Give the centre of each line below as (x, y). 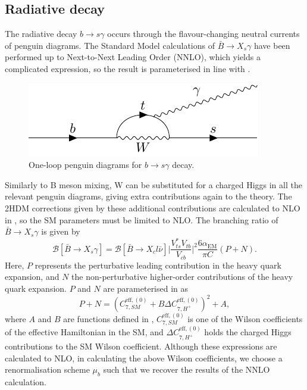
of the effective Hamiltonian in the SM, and (84, 332)
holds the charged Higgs (248, 332)
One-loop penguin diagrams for (85, 165)
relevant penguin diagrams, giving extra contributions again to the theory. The (148, 196)
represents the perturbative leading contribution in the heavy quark (158, 265)
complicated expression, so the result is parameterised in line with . (128, 68)
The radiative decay (41, 34)
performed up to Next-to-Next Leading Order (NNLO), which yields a (133, 57)
